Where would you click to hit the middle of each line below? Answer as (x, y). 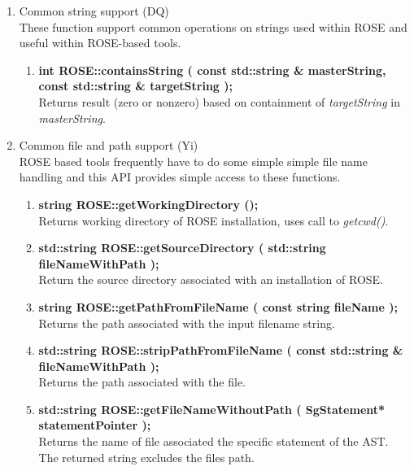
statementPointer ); (95, 425)
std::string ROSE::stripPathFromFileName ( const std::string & (221, 350)
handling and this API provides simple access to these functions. (180, 177)
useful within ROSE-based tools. (100, 43)
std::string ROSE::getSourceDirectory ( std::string (182, 248)
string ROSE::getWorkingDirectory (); (148, 204)
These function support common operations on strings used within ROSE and (213, 26)
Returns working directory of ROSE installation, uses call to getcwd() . (214, 220)
